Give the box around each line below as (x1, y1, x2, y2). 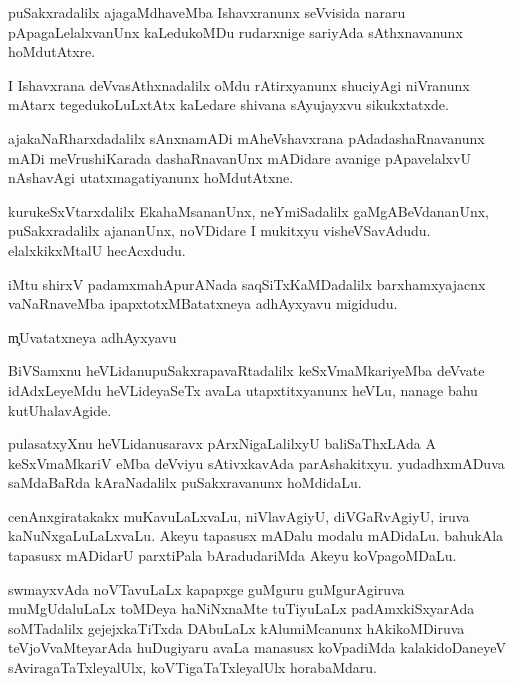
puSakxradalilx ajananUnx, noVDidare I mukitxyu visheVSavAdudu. (8, 220, 431, 241)
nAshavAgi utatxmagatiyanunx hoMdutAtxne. (8, 167, 294, 188)
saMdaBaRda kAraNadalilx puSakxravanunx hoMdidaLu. (8, 472, 362, 493)
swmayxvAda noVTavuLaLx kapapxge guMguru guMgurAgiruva (8, 578, 405, 599)
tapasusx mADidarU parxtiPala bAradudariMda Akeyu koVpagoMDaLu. (8, 545, 457, 566)
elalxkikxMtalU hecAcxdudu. (8, 239, 186, 260)
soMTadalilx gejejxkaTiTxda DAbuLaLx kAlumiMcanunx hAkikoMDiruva (8, 617, 465, 638)
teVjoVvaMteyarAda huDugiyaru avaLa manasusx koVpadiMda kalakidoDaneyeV (8, 637, 506, 658)
